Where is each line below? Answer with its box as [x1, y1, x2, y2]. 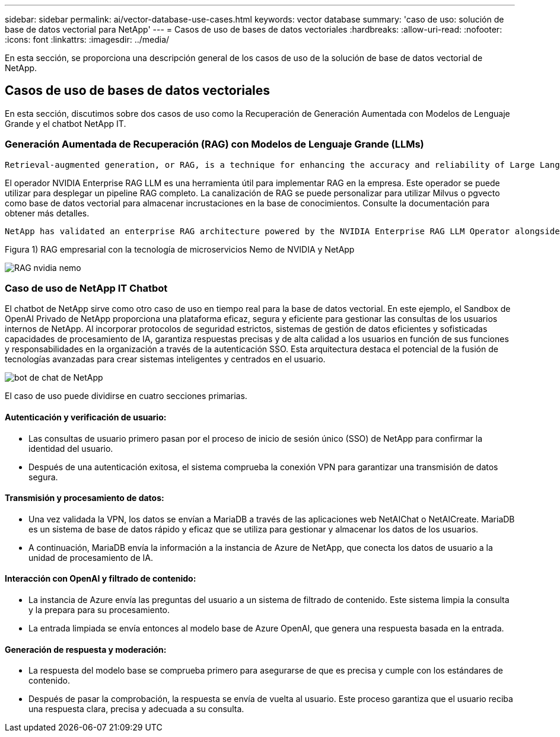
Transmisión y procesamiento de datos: [5, 493, 164, 503]
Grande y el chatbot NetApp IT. [5, 118, 126, 129]
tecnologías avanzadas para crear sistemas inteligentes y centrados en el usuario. [5, 354, 326, 365]
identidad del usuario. [28, 443, 113, 454]
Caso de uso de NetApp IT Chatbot [5, 282, 168, 294]
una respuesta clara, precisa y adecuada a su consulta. [28, 704, 244, 714]
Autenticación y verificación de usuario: [5, 411, 167, 422]
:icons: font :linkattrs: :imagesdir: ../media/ [5, 34, 170, 44]
